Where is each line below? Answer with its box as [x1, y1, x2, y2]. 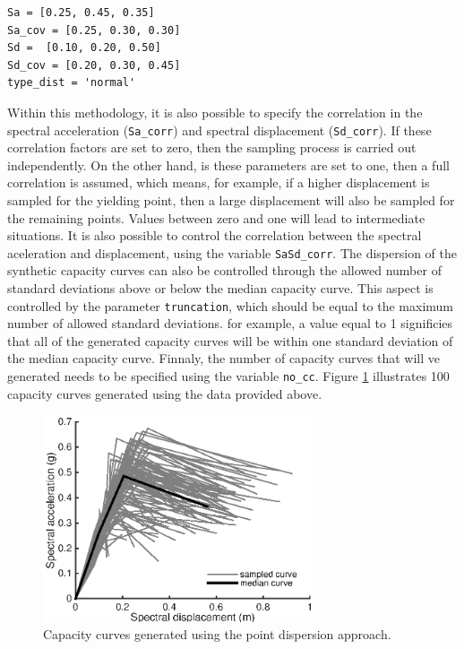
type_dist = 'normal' [7, 76, 136, 90]
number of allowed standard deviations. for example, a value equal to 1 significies [7, 314, 453, 333]
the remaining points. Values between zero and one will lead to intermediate [7, 208, 425, 227]
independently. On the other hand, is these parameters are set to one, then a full [7, 155, 450, 174]
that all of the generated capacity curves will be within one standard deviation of [7, 331, 453, 350]
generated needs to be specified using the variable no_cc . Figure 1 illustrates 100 [7, 367, 450, 385]
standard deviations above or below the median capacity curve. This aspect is [7, 279, 434, 298]
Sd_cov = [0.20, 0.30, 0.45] [7, 58, 181, 72]
